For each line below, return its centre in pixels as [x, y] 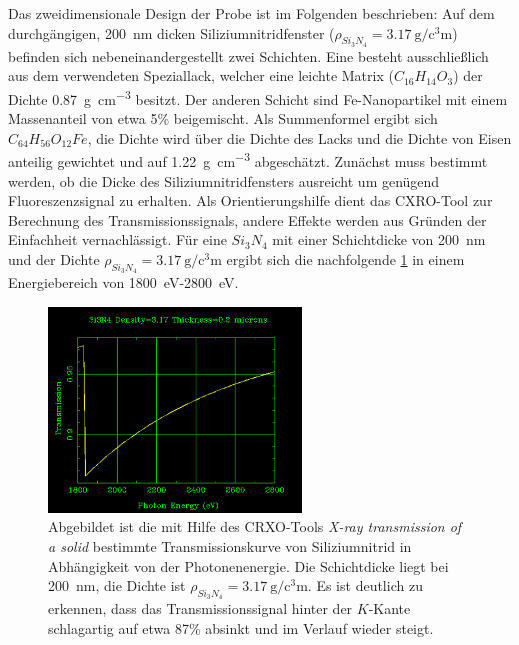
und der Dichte [54, 259]
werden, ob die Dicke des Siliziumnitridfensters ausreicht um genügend [224, 180]
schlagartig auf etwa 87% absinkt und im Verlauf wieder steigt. [241, 628]
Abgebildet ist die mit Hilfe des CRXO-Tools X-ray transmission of [255, 526]
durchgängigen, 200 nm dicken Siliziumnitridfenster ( [171, 32]
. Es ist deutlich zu [365, 585]
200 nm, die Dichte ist [117, 585]
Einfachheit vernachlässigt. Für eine [117, 239]
